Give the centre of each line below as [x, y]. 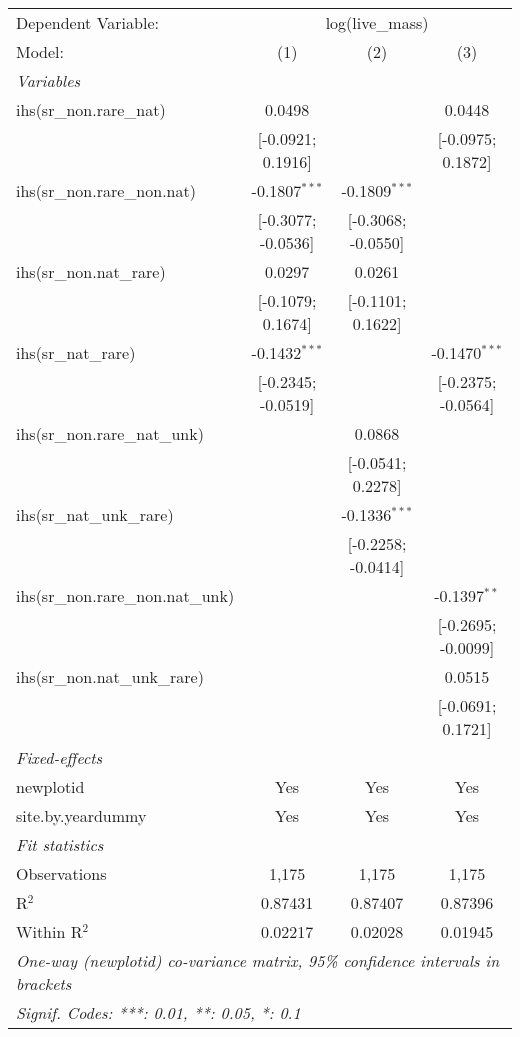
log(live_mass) [377, 22]
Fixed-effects [59, 757]
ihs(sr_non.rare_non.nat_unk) [125, 595]
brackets [44, 983]
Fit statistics [60, 844]
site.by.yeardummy [81, 815]
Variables [48, 80]
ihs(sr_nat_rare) [76, 352]
